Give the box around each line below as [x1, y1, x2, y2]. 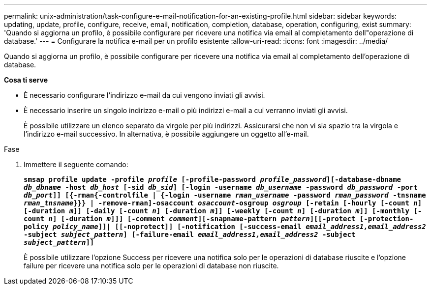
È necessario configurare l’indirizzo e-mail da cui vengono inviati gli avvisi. [24, 91, 265, 99]
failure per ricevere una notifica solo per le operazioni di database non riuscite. [24, 261, 279, 270]
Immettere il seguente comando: [24, 160, 128, 169]
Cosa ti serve [4, 76, 48, 84]
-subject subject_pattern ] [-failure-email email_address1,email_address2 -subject [24, 231, 356, 238]
